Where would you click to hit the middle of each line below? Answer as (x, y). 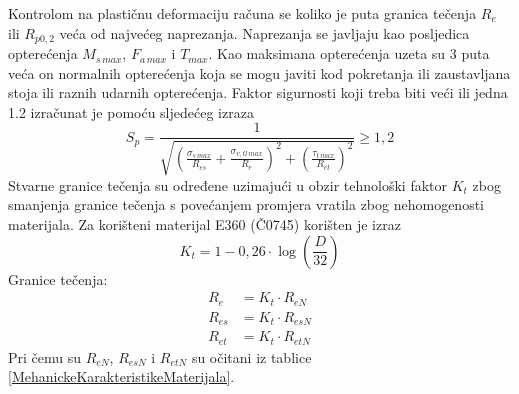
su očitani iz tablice (251, 356)
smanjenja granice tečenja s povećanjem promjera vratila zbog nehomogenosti (246, 204)
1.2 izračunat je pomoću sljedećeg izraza (131, 111)
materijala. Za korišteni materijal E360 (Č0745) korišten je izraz (204, 224)
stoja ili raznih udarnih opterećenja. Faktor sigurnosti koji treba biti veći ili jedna (258, 92)
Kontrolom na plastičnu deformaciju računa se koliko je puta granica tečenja (242, 13)
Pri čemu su (45, 356)
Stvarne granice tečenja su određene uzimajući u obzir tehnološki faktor (228, 184)
